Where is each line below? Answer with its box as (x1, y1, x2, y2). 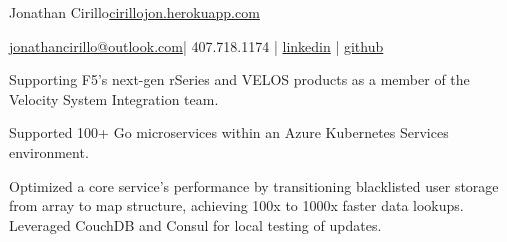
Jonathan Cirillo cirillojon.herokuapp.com (9, 2, 260, 22)
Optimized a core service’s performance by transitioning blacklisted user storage (9, 175, 499, 196)
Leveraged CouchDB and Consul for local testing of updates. (9, 214, 382, 235)
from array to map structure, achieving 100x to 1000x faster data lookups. (9, 195, 464, 216)
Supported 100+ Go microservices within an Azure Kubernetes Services (9, 122, 449, 143)
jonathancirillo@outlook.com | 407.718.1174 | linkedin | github (9, 35, 384, 56)
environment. (9, 141, 89, 162)
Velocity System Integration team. (9, 88, 219, 109)
